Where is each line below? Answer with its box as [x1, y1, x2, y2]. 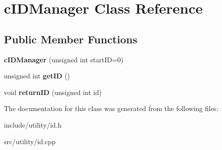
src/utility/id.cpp [4, 136, 55, 146]
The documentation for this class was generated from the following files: [4, 103, 219, 113]
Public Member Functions [4, 31, 137, 46]
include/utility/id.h [4, 119, 62, 130]
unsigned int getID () [4, 71, 70, 81]
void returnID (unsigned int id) [4, 87, 102, 97]
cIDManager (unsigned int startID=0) [4, 54, 124, 64]
